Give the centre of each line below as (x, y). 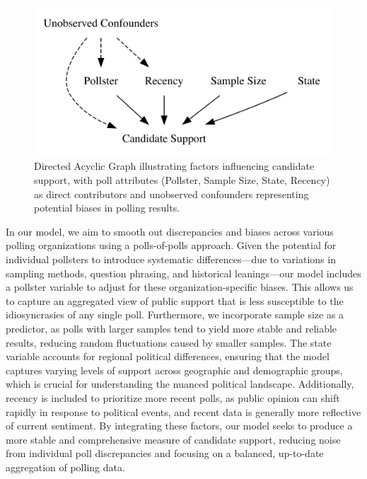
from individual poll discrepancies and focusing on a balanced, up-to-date (165, 453)
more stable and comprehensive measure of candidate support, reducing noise (173, 439)
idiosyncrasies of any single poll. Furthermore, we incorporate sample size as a (175, 314)
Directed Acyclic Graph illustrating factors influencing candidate (174, 166)
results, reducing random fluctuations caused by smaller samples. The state (169, 342)
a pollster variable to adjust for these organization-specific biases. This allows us (180, 287)
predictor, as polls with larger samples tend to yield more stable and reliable (171, 328)
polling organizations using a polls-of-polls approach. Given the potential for (171, 245)
